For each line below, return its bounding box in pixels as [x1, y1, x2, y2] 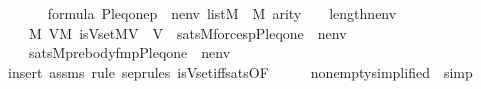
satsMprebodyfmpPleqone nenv [28, 42, 231, 63]
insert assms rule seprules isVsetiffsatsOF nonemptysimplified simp [7, 61, 473, 82]
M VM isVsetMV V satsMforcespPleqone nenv [28, 22, 347, 43]
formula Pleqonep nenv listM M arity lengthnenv [47, 3, 397, 23]
